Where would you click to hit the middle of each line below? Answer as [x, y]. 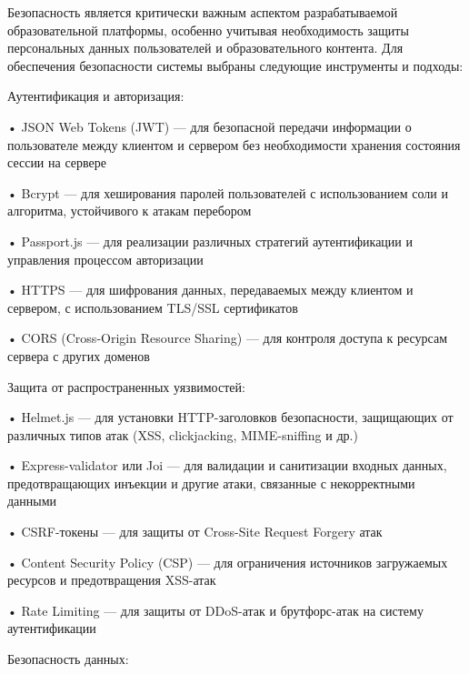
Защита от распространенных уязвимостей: [126, 386]
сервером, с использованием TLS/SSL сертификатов [153, 307]
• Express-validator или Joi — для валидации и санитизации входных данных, [227, 465]
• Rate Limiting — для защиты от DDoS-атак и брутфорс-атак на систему [215, 610]
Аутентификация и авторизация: [96, 96]
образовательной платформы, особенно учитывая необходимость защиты [208, 30]
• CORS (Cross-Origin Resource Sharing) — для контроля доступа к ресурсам [228, 338]
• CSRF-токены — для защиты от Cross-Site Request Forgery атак [195, 532]
